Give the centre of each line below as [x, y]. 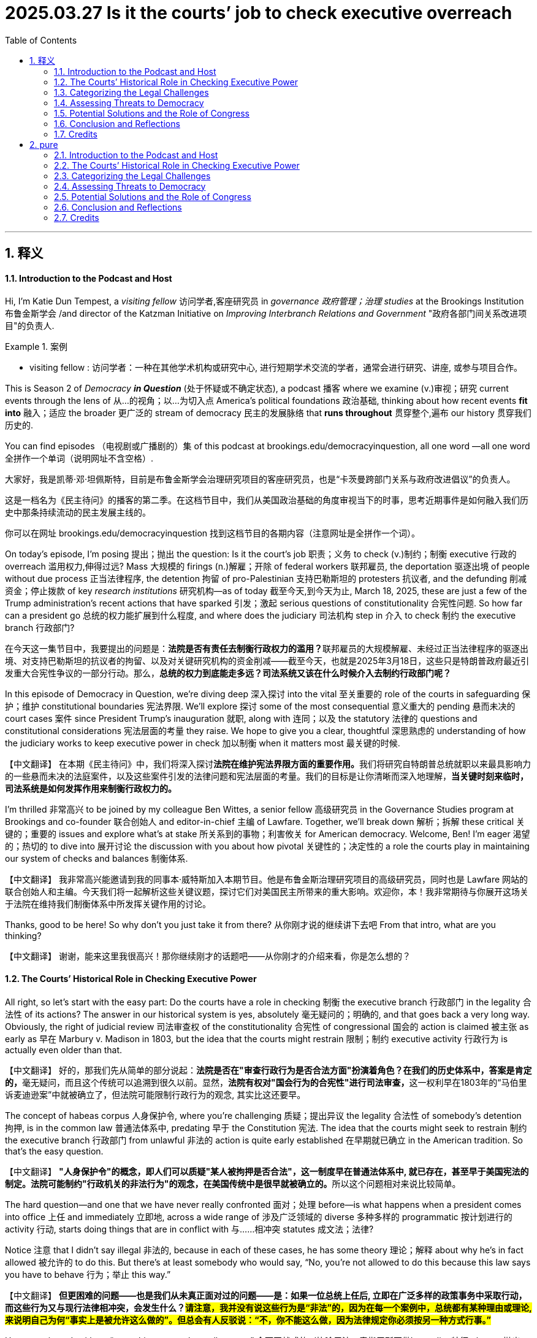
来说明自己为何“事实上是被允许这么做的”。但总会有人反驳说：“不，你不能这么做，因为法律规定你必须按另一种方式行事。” [248, 1320]
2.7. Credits [77, 217]
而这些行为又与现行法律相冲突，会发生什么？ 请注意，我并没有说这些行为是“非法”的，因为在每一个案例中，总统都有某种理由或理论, [268, 1307]
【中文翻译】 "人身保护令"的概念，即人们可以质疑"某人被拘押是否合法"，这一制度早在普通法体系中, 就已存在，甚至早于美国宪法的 [267, 1171]
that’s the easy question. [54, 1151]
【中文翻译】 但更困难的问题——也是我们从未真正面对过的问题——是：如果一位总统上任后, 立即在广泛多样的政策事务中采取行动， [266, 1295]
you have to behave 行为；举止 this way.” [88, 1274]
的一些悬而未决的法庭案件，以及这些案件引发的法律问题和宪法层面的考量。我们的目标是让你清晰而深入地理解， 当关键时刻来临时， [267, 776]
